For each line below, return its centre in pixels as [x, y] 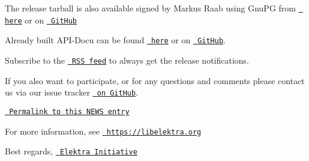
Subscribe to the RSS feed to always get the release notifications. [127, 60]
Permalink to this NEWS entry [69, 111]
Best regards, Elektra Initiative [71, 151]
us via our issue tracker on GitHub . [72, 92]
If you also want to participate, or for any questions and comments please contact [155, 80]
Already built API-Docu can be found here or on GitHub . [115, 40]
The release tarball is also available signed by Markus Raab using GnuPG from [150, 8]
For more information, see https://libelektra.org [103, 131]
